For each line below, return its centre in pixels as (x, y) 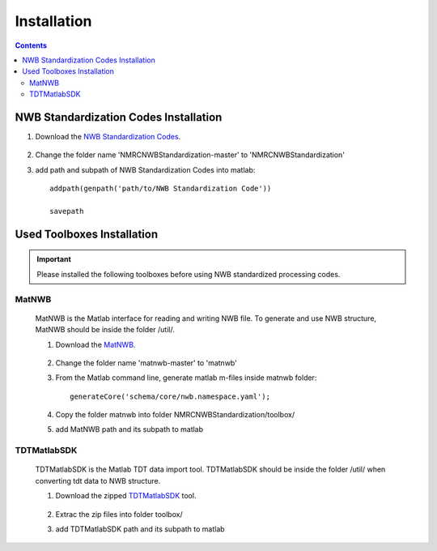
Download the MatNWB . (95, 344)
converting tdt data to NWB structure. (98, 481)
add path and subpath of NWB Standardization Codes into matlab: (145, 169)
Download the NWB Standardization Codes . (108, 137)
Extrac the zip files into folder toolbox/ (119, 514)
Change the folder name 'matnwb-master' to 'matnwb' (146, 363)
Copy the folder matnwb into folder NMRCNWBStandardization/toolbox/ (175, 415)
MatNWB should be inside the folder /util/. (105, 330)
